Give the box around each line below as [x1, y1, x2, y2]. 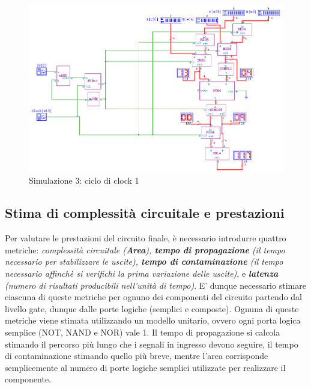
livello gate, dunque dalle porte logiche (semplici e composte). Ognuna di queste [5, 302, 299, 315]
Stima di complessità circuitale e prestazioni [5, 204, 285, 222]
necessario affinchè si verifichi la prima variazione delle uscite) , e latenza [5, 267, 279, 279]
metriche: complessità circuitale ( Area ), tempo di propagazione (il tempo [5, 243, 285, 256]
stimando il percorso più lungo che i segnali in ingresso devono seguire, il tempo [5, 337, 298, 350]
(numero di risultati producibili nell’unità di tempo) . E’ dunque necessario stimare [5, 279, 306, 291]
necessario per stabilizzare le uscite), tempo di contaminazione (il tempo [5, 255, 283, 268]
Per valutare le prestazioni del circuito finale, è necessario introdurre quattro [5, 232, 286, 244]
